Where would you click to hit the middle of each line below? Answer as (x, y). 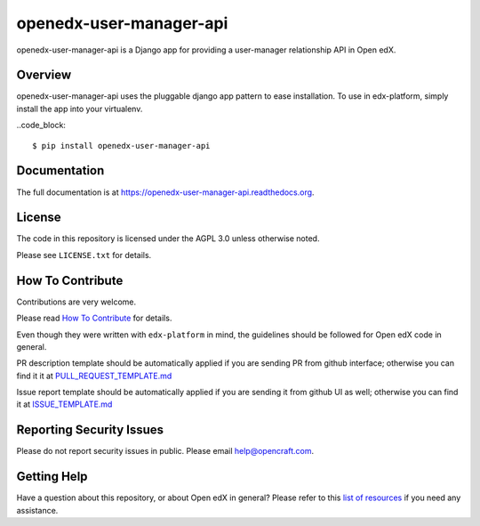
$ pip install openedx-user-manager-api (121, 146)
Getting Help (52, 477)
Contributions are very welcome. (76, 302)
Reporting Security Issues (90, 430)
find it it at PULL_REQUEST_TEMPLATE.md (94, 376)
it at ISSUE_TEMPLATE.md (64, 404)
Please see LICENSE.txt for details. (84, 255)
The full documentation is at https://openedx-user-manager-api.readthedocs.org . (165, 192)
